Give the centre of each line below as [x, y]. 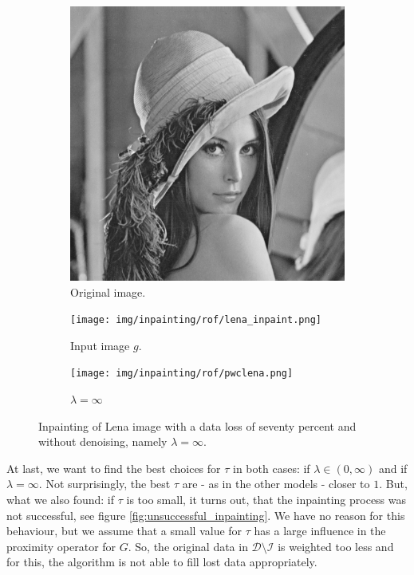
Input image [100, 345]
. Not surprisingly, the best [104, 484]
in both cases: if [272, 468]
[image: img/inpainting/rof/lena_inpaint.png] [196, 320]
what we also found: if [61, 500]
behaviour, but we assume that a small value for [124, 531]
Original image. [108, 291]
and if [393, 468]
